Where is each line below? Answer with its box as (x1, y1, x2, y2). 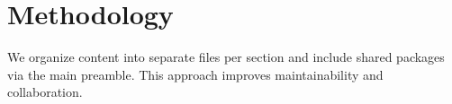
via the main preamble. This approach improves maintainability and (7, 65, 384, 83)
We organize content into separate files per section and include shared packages (7, 48, 445, 66)
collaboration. (7, 82, 83, 101)
